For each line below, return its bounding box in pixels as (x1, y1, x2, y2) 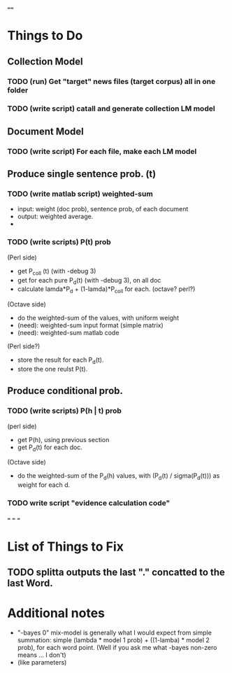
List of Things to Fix (7, 539, 124, 554)
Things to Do (7, 28, 83, 43)
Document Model (7, 125, 84, 137)
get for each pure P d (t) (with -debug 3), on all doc (17, 276, 161, 286)
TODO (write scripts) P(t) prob (7, 237, 112, 247)
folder (7, 85, 29, 95)
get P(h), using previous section (17, 435, 110, 444)
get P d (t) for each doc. (17, 443, 82, 453)
